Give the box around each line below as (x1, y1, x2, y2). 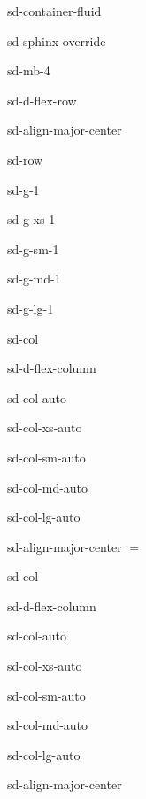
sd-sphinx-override (7, 31, 106, 50)
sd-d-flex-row (7, 90, 77, 109)
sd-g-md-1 (7, 269, 61, 288)
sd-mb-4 (7, 61, 50, 80)
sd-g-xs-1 (7, 210, 56, 229)
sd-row (7, 150, 43, 168)
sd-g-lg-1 (7, 299, 54, 317)
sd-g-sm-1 (7, 239, 59, 258)
